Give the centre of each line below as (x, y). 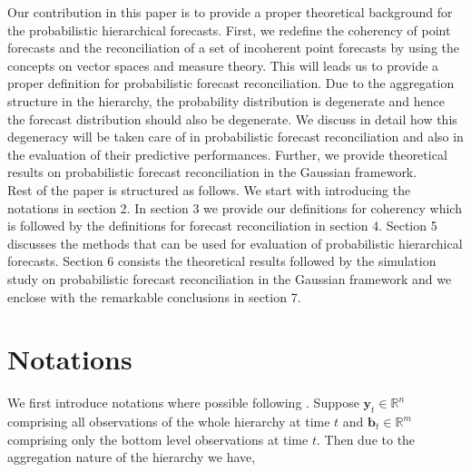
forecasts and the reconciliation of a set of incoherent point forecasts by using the (233, 48)
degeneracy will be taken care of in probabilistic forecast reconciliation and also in (235, 137)
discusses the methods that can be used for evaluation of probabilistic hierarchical (235, 243)
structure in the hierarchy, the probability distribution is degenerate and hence (226, 100)
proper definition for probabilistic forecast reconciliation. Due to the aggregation (231, 83)
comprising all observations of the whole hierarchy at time (169, 422)
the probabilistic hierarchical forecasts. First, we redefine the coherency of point (229, 29)
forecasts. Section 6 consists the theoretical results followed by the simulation (222, 261)
